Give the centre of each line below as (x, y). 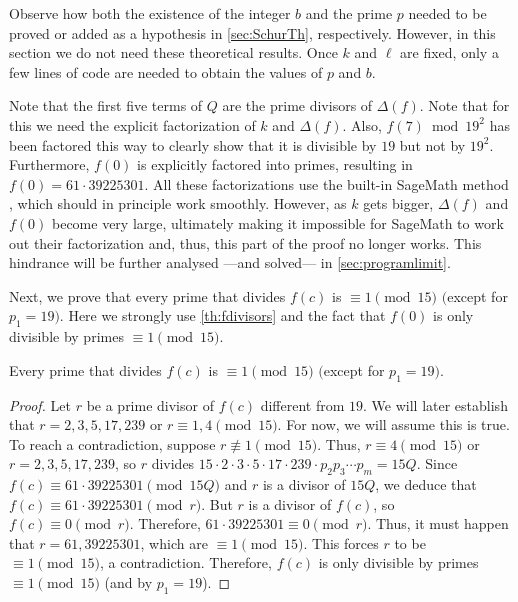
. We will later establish (435, 404)
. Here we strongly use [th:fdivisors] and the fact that (222, 315)
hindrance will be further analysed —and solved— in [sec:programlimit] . (230, 262)
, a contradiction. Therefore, (185, 562)
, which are (174, 542)
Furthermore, (49, 164)
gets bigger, (398, 203)
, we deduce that (426, 484)
